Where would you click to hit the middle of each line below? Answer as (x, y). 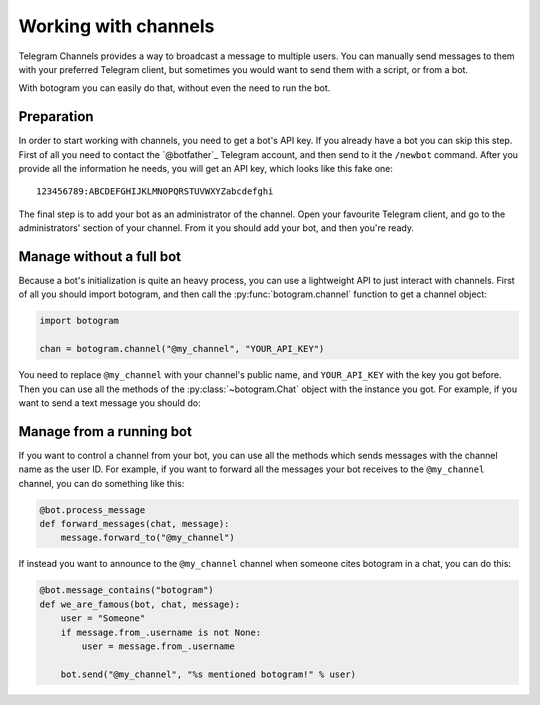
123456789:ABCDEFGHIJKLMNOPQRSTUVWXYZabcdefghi (155, 191)
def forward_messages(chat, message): (134, 524)
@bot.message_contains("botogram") (126, 590)
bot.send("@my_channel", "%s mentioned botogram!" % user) (208, 674)
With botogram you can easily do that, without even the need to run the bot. (174, 88)
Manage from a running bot (105, 431)
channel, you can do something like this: (101, 483)
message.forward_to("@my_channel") (147, 538)
